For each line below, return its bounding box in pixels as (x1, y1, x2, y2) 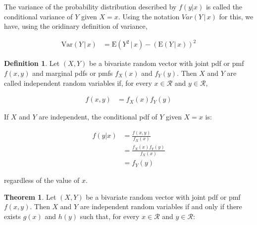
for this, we (219, 11, 254, 21)
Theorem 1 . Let (4, 191, 56, 202)
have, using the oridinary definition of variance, (4, 21, 148, 31)
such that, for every (80, 211, 140, 221)
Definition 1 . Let (4, 58, 60, 68)
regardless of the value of (4, 175, 80, 185)
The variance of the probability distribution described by (4, 1, 177, 11)
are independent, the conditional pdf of (39, 112, 157, 122)
